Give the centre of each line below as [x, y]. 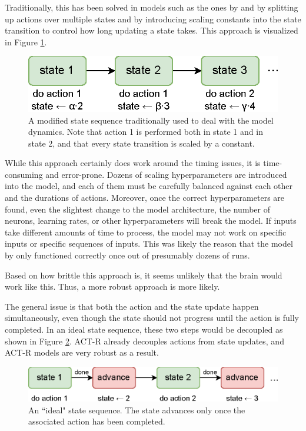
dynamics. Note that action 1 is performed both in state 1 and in [146, 132]
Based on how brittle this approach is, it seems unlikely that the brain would [144, 275]
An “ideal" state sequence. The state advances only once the [137, 410]
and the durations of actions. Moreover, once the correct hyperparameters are [145, 198]
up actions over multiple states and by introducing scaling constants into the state [153, 19]
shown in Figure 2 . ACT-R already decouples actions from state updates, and [144, 341]
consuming [24, 174]
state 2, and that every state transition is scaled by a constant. [142, 143]
